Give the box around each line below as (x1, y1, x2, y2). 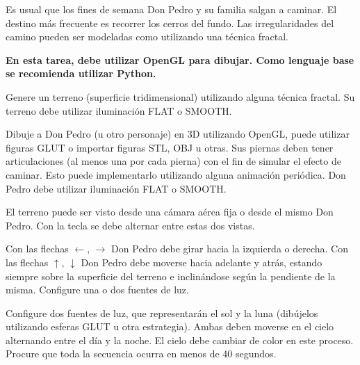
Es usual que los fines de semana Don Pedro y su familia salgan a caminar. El (6, 2, 337, 16)
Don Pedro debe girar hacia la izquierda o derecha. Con (111, 241, 348, 256)
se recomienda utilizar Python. (6, 66, 156, 81)
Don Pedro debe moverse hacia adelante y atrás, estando (81, 254, 322, 269)
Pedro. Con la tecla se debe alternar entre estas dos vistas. (6, 218, 255, 232)
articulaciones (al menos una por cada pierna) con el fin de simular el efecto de (6, 154, 341, 168)
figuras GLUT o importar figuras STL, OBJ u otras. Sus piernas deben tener (6, 140, 334, 154)
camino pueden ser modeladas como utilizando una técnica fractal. (6, 29, 289, 44)
